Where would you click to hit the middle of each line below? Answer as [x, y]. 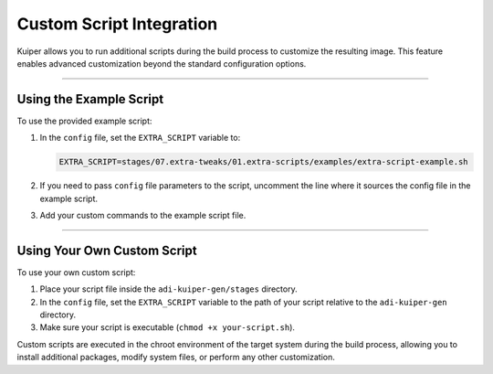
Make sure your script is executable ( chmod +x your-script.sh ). [168, 327]
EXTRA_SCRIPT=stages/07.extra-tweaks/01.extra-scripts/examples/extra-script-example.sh [264, 162]
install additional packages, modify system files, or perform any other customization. [176, 358]
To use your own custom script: [76, 272]
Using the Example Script [90, 99]
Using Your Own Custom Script [107, 250]
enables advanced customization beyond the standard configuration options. [162, 63]
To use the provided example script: [84, 121]
